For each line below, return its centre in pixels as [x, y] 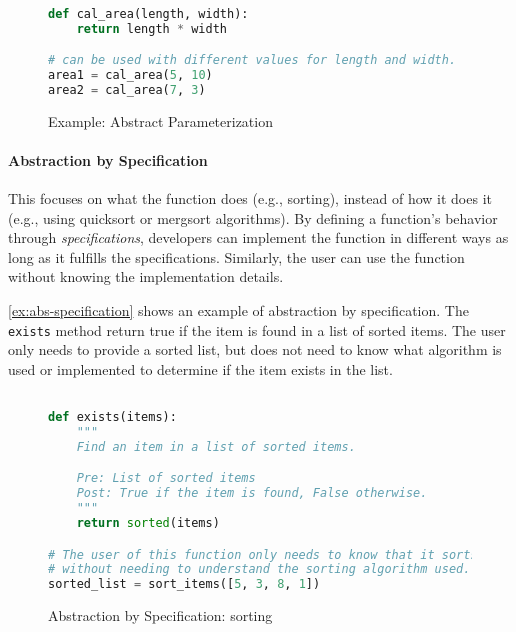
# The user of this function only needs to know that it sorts [263, 554]
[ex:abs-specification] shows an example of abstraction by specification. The [238, 310]
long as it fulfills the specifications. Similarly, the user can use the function [236, 256]
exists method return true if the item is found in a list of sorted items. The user [257, 329]
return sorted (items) [148, 523]
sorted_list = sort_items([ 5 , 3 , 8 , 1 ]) [184, 584]
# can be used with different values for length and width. [252, 60]
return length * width [151, 28]
